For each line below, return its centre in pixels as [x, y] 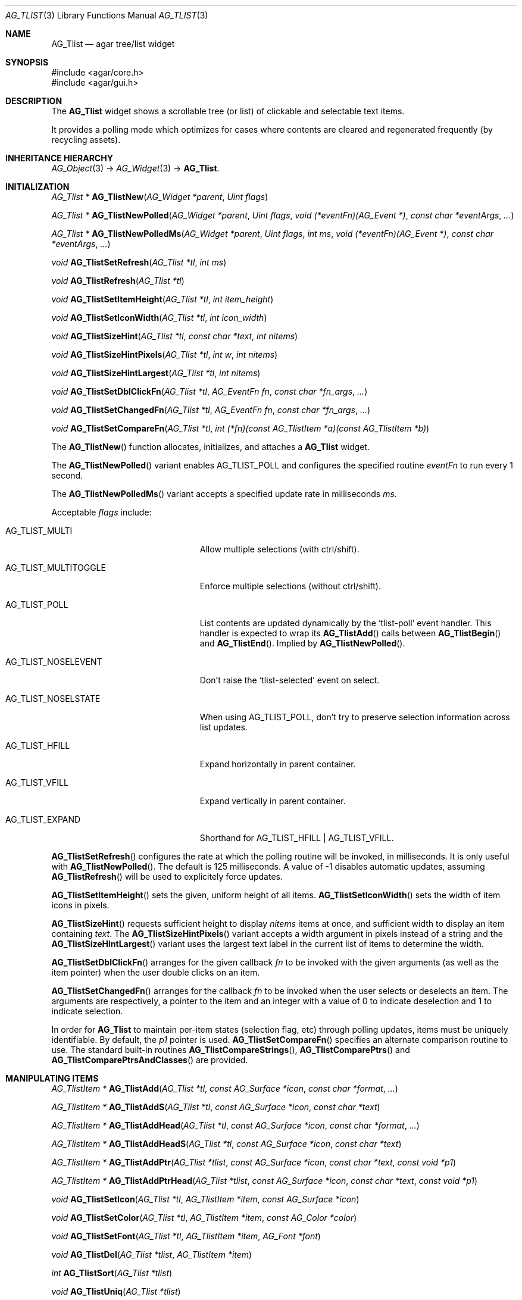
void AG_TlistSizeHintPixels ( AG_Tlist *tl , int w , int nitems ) [165, 354]
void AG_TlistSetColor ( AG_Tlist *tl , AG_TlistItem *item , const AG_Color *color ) [204, 1218]
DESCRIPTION [34, 101]
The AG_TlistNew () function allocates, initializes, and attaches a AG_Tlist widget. [210, 447]
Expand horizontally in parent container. [278, 764]
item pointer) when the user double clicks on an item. [156, 972]
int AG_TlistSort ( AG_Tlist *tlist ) [112, 1273]
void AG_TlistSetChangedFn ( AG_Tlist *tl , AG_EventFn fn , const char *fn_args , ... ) [211, 410]
